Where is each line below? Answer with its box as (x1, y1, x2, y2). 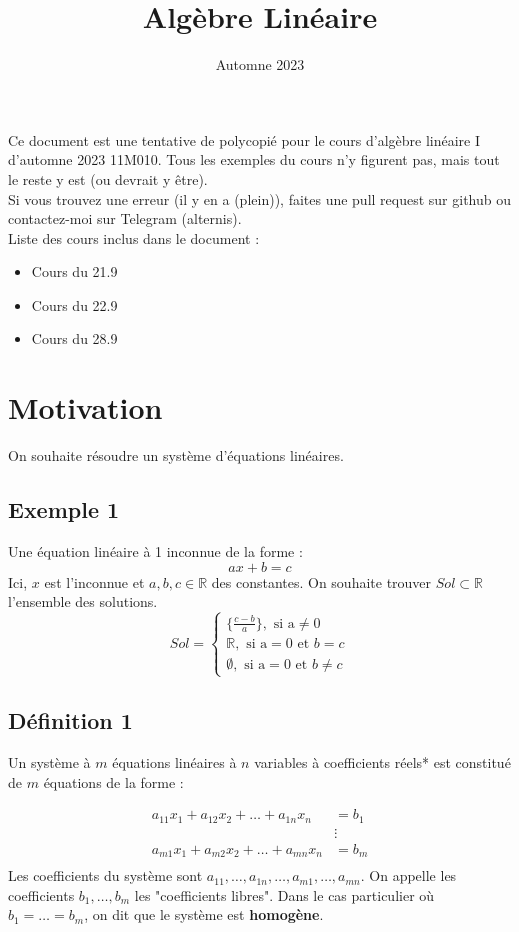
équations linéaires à (112, 751, 237, 772)
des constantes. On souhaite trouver (211, 571, 432, 592)
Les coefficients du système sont (8, 865, 203, 886)
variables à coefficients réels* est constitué (254, 751, 511, 772)
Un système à (8, 751, 91, 772)
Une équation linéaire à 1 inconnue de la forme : (8, 540, 303, 561)
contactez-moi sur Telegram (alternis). (8, 208, 242, 229)
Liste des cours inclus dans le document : (8, 227, 260, 248)
